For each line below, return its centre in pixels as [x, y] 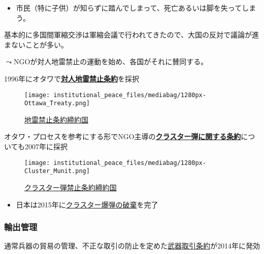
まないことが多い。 [36, 44]
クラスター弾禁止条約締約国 [71, 187]
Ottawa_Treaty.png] [57, 103]
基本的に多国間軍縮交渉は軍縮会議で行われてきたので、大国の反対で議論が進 [131, 35]
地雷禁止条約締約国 [56, 119]
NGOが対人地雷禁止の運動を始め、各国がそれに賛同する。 [111, 61]
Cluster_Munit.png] [57, 171]
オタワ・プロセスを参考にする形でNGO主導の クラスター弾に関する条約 [123, 136]
